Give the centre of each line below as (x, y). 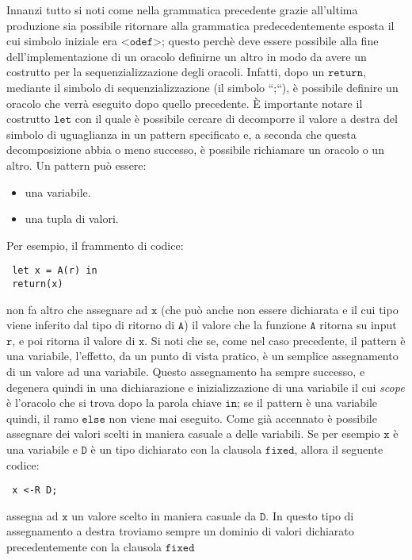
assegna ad (32, 515)
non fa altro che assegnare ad (77, 309)
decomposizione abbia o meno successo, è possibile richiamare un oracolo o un (195, 150)
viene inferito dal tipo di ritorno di (91, 325)
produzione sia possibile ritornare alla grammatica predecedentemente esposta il (200, 25)
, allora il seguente (339, 449)
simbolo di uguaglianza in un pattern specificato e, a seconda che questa (181, 134)
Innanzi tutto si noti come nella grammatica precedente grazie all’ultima (182, 10)
